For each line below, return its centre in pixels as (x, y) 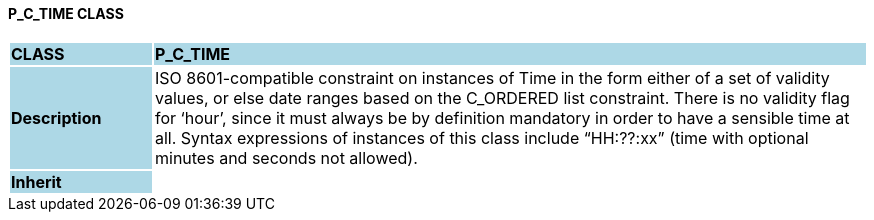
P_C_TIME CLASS (66, 13)
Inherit (36, 181)
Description (56, 117)
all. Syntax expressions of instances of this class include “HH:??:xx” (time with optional (481, 137)
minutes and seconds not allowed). (286, 157)
